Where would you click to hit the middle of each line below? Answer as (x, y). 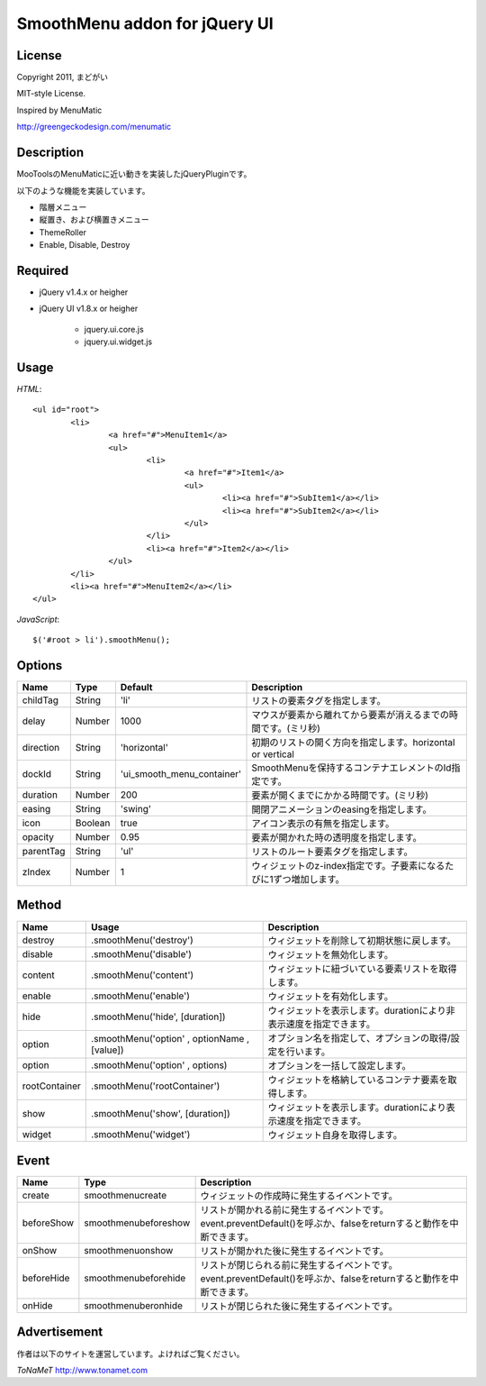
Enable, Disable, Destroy (85, 245)
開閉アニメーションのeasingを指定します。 (342, 809)
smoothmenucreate (125, 1196)
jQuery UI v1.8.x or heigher (89, 309)
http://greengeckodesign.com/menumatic (94, 127)
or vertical (273, 754)
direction (41, 748)
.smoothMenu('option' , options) (159, 1065)
